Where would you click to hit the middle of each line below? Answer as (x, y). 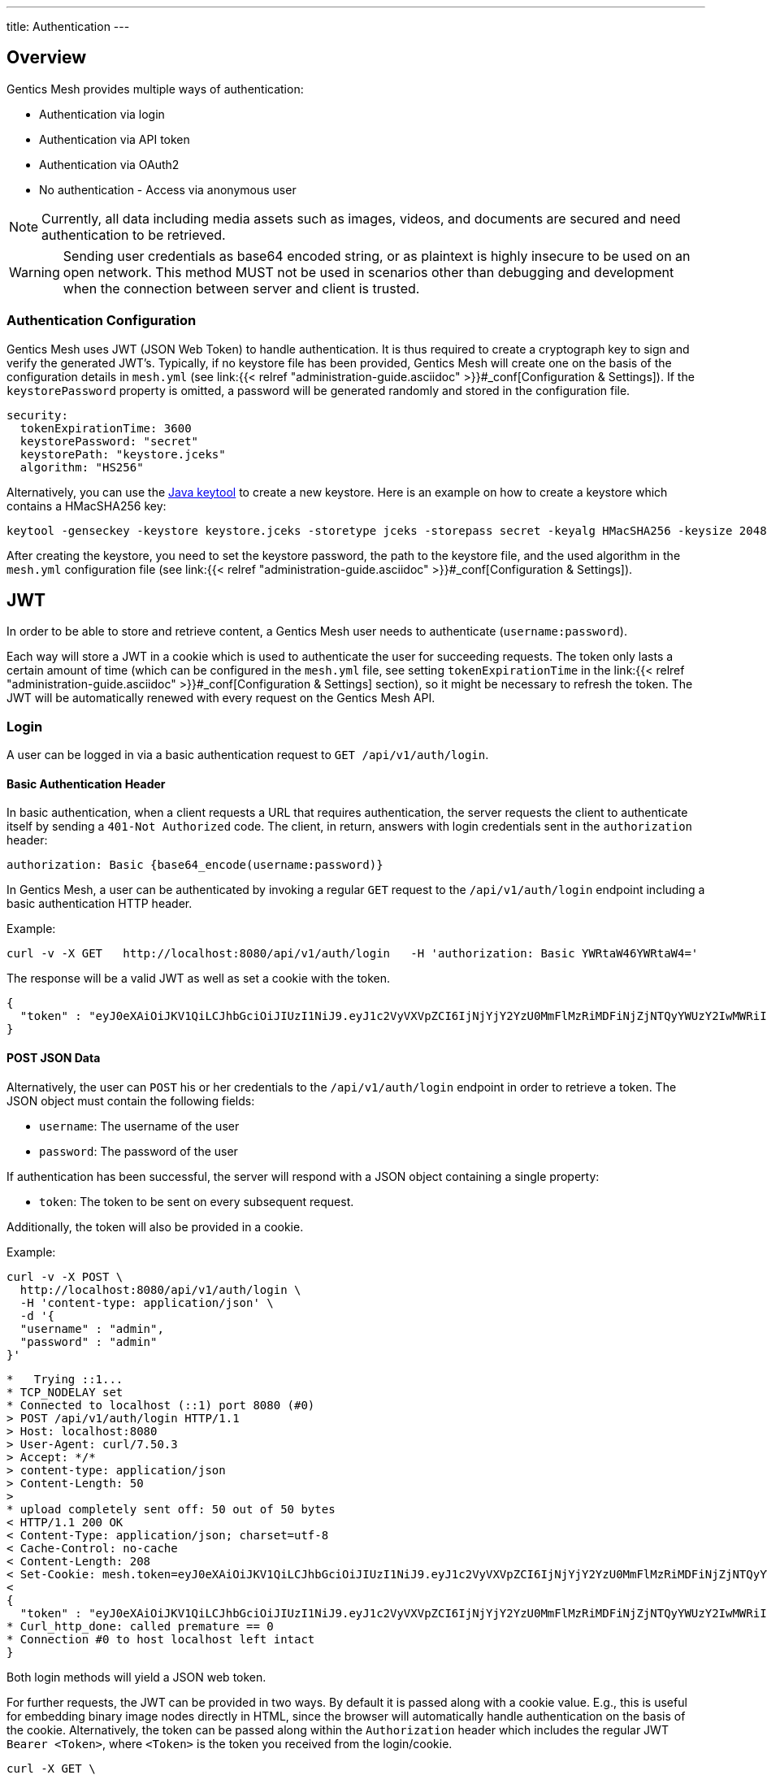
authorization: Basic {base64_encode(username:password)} (195, 865)
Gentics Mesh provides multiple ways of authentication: (155, 89)
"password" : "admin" (89, 1341)
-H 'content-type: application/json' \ (147, 1302)
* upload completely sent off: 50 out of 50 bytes (171, 1509)
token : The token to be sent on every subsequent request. (197, 1201)
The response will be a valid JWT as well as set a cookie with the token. (199, 979)
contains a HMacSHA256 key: (87, 506)
